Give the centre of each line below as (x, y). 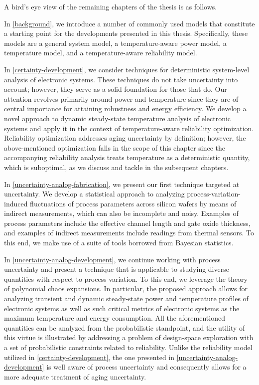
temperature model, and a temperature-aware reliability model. (101, 53)
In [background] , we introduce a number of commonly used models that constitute (129, 23)
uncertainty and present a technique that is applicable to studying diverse (117, 269)
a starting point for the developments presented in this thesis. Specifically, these (126, 33)
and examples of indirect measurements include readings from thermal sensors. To (129, 233)
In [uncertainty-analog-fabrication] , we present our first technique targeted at (122, 184)
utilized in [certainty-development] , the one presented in (89, 357)
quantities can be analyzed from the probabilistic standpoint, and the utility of (125, 327)
